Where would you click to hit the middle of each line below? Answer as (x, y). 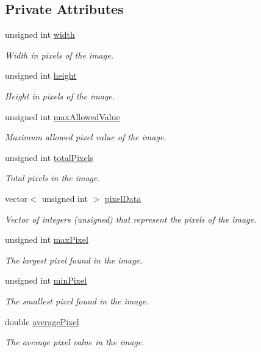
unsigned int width (40, 34)
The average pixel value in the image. (75, 342)
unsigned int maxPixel (47, 239)
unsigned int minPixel (46, 280)
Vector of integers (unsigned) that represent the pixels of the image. (131, 219)
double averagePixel (42, 321)
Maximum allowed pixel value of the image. (86, 137)
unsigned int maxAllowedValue (63, 116)
